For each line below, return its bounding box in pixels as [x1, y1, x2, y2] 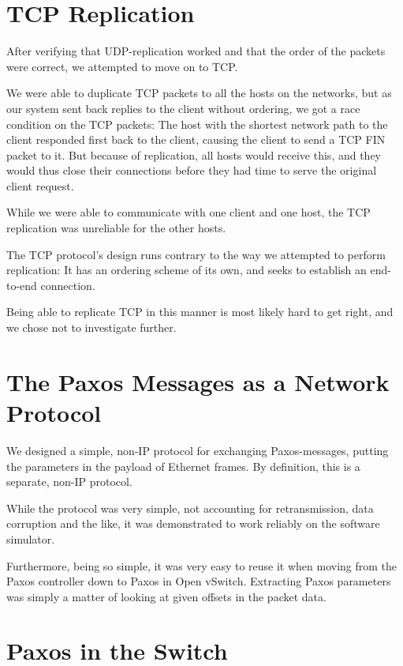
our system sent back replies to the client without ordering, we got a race [6, 100, 360, 116]
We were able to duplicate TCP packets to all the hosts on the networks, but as [6, 85, 392, 101]
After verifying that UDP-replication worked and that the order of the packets [6, 43, 386, 59]
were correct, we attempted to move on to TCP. [6, 58, 238, 74]
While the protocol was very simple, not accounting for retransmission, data [6, 499, 374, 516]
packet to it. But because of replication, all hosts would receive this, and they [6, 146, 382, 163]
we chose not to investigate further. [6, 319, 177, 336]
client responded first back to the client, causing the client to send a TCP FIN [6, 131, 386, 148]
